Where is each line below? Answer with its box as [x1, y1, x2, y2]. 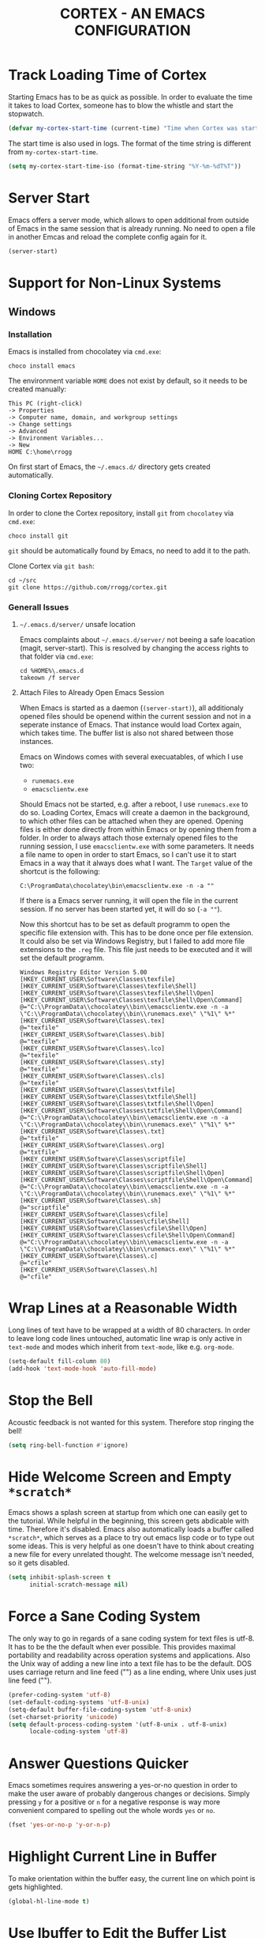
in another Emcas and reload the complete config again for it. [8, 232, 207, 241]
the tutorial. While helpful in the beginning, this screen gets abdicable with [8, 1516, 250, 1526]
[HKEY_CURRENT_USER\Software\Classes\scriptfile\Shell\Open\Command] [19, 1176, 254, 1184]
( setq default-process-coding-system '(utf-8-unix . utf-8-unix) [8, 1721, 227, 1728]
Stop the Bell [8, 1391, 93, 1409]
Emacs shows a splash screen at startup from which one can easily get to [8, 1508, 248, 1517]
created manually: [8, 384, 67, 394]
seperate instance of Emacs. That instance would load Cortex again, [19, 720, 242, 729]
